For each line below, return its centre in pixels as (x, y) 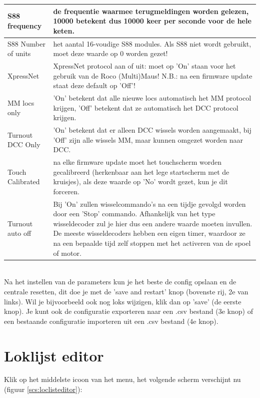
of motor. (67, 253)
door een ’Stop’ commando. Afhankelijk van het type (134, 214)
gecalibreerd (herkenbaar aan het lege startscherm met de (141, 171)
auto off (19, 233)
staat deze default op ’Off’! (94, 85)
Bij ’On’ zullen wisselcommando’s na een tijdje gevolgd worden (149, 204)
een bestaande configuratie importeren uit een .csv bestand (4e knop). (111, 321)
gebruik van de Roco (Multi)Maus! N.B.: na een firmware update (153, 75)
